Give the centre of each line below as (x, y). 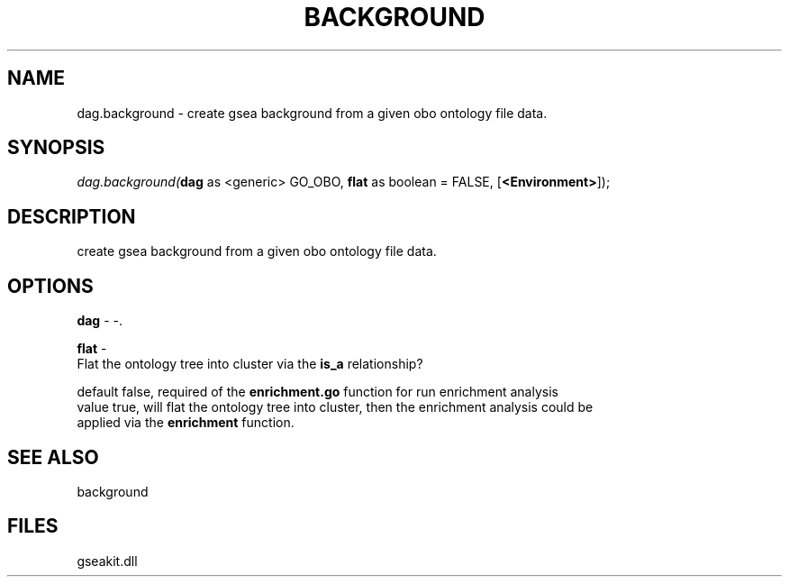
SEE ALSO (53, 457)
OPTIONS (50, 286)
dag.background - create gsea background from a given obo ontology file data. (312, 113)
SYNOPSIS (56, 148)
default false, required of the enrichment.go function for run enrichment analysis (317, 392)
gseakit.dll (107, 561)
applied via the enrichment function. (186, 423)
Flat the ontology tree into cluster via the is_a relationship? (250, 364)
